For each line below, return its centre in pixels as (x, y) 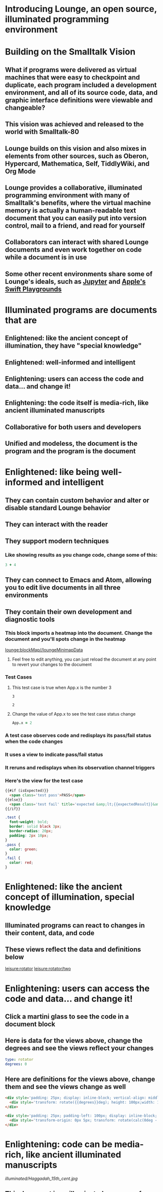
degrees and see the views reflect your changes (79, 1048)
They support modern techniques (57, 541)
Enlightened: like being (52, 472)
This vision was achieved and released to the (74, 124)
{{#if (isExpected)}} (27, 791)
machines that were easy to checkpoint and (73, 77)
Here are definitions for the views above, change (80, 1079)
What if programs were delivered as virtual (71, 70)
